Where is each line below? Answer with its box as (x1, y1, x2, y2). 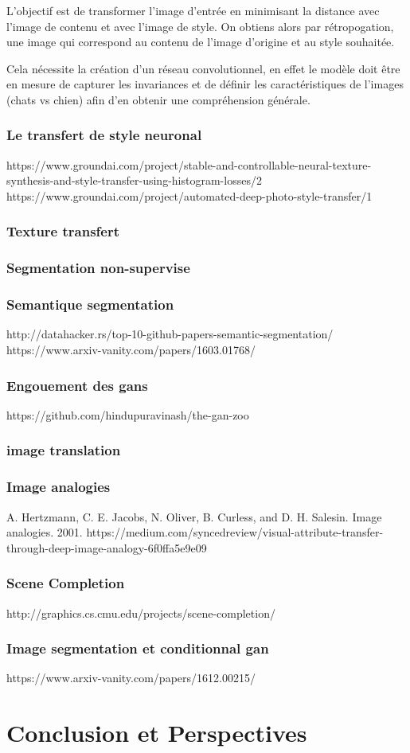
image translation (6, 440, 121, 460)
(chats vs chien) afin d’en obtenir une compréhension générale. (6, 91, 310, 107)
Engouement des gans (6, 375, 148, 395)
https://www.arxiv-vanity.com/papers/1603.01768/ (6, 341, 256, 358)
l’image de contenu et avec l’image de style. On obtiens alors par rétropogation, (6, 18, 394, 34)
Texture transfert (6, 221, 119, 241)
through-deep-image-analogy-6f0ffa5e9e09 (6, 539, 207, 556)
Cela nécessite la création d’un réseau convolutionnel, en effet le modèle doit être (6, 60, 400, 76)
